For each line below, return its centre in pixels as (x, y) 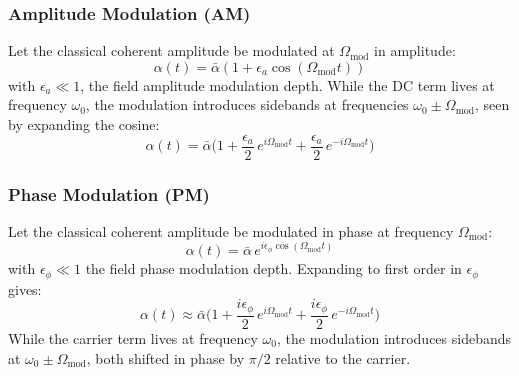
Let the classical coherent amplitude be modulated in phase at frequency (231, 230)
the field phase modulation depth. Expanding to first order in (273, 268)
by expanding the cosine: (84, 124)
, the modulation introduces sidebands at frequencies (247, 104)
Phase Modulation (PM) (109, 193)
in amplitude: (415, 50)
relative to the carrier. (343, 357)
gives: (25, 288)
